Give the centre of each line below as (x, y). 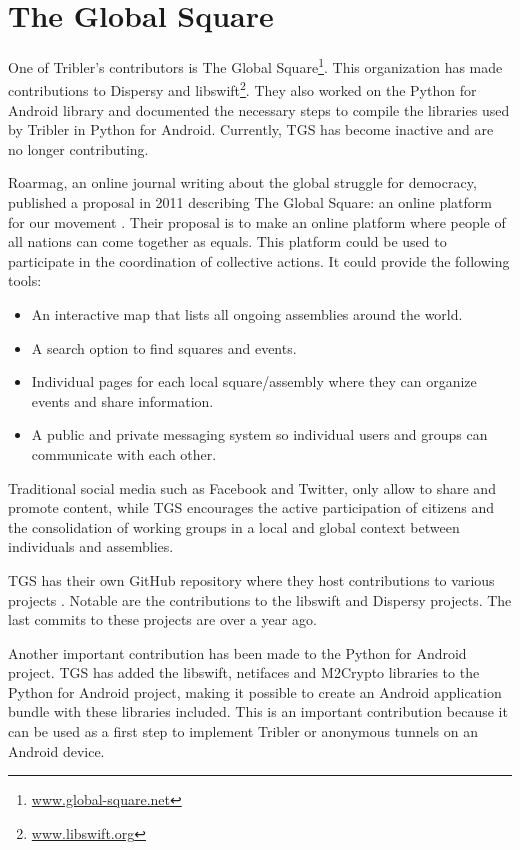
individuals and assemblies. (91, 546)
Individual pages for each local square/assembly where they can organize (254, 381)
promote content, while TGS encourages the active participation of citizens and (251, 507)
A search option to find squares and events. (164, 347)
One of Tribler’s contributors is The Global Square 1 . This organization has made (255, 65)
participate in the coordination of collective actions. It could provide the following (259, 260)
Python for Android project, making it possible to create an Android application (255, 691)
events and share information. (122, 400)
